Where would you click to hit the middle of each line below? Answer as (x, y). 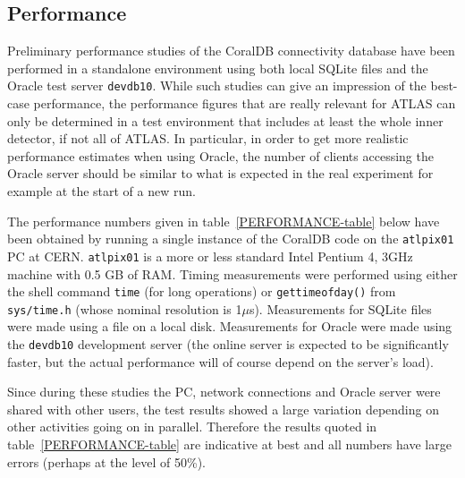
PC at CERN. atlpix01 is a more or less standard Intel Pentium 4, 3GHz (210, 256)
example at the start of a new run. (101, 191)
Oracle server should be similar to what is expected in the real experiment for (220, 173)
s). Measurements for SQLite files (340, 308)
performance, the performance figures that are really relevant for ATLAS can (245, 103)
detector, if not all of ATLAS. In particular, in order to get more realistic (208, 138)
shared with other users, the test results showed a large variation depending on (223, 409)
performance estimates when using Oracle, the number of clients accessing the (220, 155)
